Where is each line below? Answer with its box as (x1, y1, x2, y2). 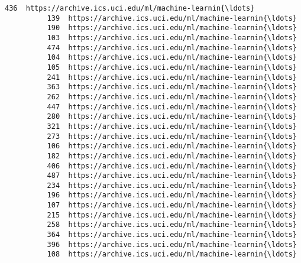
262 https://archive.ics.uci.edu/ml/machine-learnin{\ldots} (47, 92, 297, 101)
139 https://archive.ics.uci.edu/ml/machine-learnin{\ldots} (47, 14, 297, 22)
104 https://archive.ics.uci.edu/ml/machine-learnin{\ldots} (47, 53, 297, 62)
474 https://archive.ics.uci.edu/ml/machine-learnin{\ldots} (47, 43, 297, 52)
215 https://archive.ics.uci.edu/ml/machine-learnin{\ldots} (47, 210, 297, 219)
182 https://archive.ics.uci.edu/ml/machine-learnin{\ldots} (47, 151, 297, 160)
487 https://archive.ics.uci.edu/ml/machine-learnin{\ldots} (47, 171, 297, 180)
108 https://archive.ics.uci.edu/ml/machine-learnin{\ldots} (47, 250, 297, 259)
